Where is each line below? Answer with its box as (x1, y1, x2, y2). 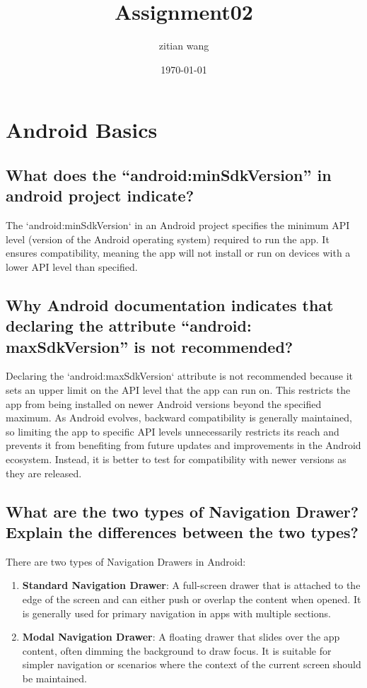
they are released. (6, 465, 82, 480)
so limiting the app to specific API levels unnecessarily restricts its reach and (6, 424, 339, 438)
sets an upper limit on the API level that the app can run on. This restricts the (6, 383, 351, 397)
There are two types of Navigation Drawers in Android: (6, 554, 246, 569)
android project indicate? (6, 185, 194, 206)
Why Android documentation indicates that (6, 293, 334, 315)
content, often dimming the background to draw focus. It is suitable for (22, 643, 332, 658)
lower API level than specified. (6, 259, 138, 274)
